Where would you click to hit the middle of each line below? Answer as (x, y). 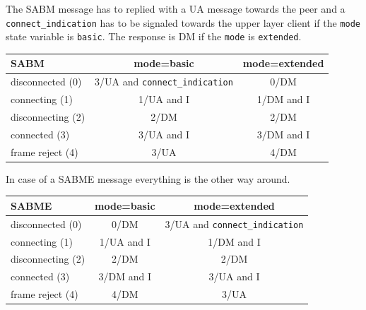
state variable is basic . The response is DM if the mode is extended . (154, 36)
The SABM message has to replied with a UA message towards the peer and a (176, 8)
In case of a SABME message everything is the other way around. (148, 178)
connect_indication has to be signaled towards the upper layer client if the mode (183, 22)
